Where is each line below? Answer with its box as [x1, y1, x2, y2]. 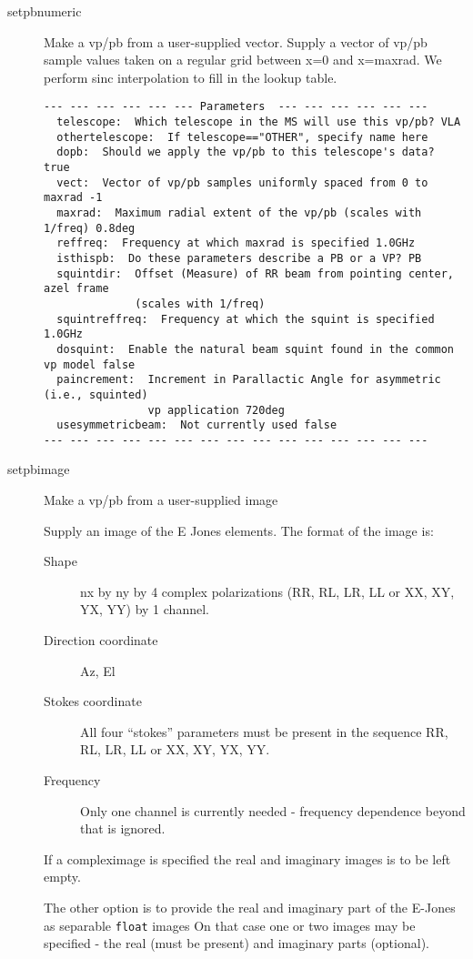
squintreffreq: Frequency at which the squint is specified [56, 312, 435, 326]
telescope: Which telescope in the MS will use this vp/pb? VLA [56, 116, 461, 129]
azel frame [44, 282, 109, 296]
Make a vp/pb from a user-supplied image [44, 490, 278, 510]
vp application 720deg [147, 403, 285, 417]
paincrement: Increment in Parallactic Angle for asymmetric [56, 373, 441, 387]
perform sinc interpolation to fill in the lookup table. [44, 67, 337, 86]
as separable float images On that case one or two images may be [44, 915, 416, 934]
